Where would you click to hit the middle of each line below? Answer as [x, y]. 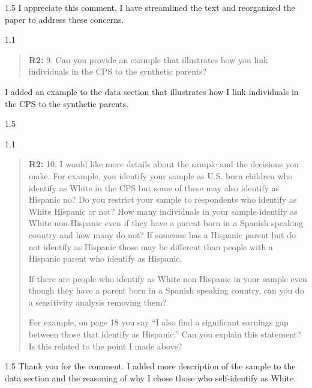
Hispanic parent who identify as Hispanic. [105, 258]
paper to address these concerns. [64, 19]
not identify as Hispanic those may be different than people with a [151, 246]
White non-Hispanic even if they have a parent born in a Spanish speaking [166, 223]
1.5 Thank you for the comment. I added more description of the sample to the [150, 366]
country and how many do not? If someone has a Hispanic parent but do [162, 234]
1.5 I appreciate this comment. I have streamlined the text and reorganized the [150, 7]
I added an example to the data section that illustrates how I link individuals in [152, 91]
